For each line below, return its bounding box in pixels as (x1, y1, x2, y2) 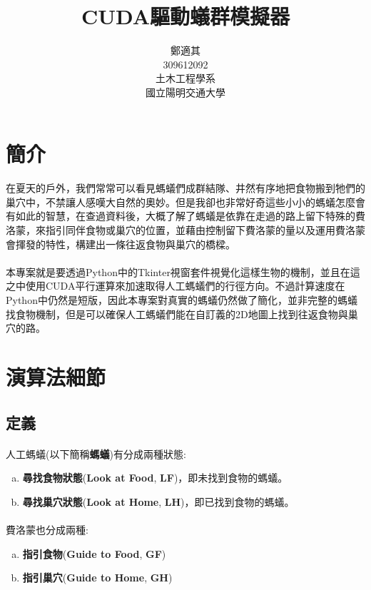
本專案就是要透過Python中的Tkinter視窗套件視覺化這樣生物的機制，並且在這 (6, 264, 360, 279)
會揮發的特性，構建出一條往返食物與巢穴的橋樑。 (6, 236, 235, 251)
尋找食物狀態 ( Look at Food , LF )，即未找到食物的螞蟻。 (22, 470, 288, 485)
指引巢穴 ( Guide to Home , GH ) (22, 570, 173, 585)
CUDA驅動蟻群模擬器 (81, 1, 290, 31)
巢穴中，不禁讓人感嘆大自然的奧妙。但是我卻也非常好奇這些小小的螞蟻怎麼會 (6, 194, 365, 209)
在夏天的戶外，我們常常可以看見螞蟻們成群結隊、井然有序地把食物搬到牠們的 (6, 180, 365, 195)
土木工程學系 (156, 71, 215, 86)
